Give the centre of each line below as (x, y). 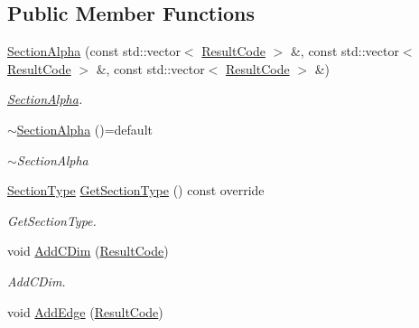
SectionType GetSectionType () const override (136, 190)
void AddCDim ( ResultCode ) (88, 251)
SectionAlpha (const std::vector (94, 51)
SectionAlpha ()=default (84, 129)
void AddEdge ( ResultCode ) (85, 311)
